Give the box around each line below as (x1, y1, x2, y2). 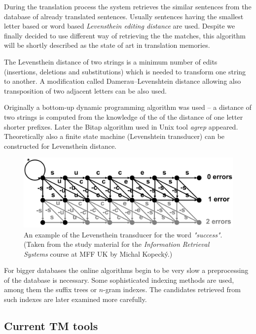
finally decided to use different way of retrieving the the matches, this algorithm (4, 30, 246, 40)
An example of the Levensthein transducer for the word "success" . (24, 229, 222, 239)
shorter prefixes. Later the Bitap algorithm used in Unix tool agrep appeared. (4, 121, 238, 132)
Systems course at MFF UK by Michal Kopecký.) (24, 248, 173, 259)
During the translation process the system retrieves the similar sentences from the (4, 1, 252, 11)
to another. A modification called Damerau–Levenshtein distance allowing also (4, 76, 241, 86)
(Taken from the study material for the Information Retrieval (24, 239, 210, 249)
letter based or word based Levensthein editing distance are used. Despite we (4, 21, 235, 31)
